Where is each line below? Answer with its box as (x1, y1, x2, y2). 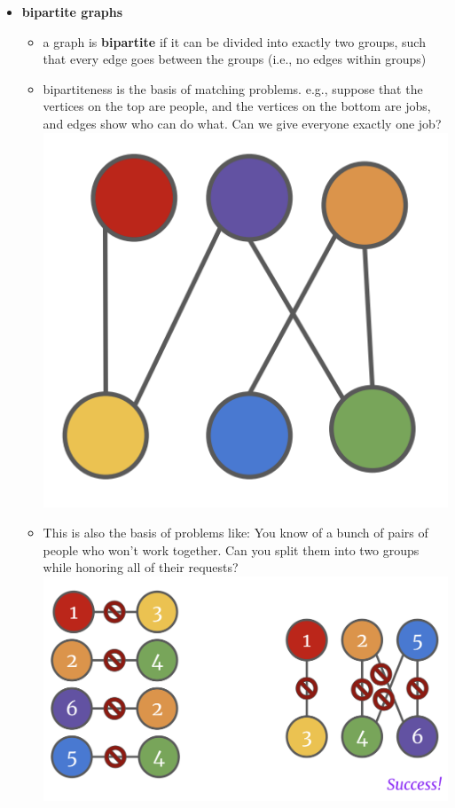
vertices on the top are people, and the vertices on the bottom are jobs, (43, 97, 431, 115)
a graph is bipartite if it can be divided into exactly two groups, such (43, 32, 426, 51)
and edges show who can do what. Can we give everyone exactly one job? (43, 114, 442, 132)
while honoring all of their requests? (43, 558, 239, 577)
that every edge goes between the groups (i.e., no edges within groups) (43, 50, 427, 68)
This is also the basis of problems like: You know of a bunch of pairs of (43, 523, 428, 542)
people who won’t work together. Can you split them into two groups (43, 540, 420, 559)
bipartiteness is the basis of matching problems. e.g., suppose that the (43, 79, 423, 98)
